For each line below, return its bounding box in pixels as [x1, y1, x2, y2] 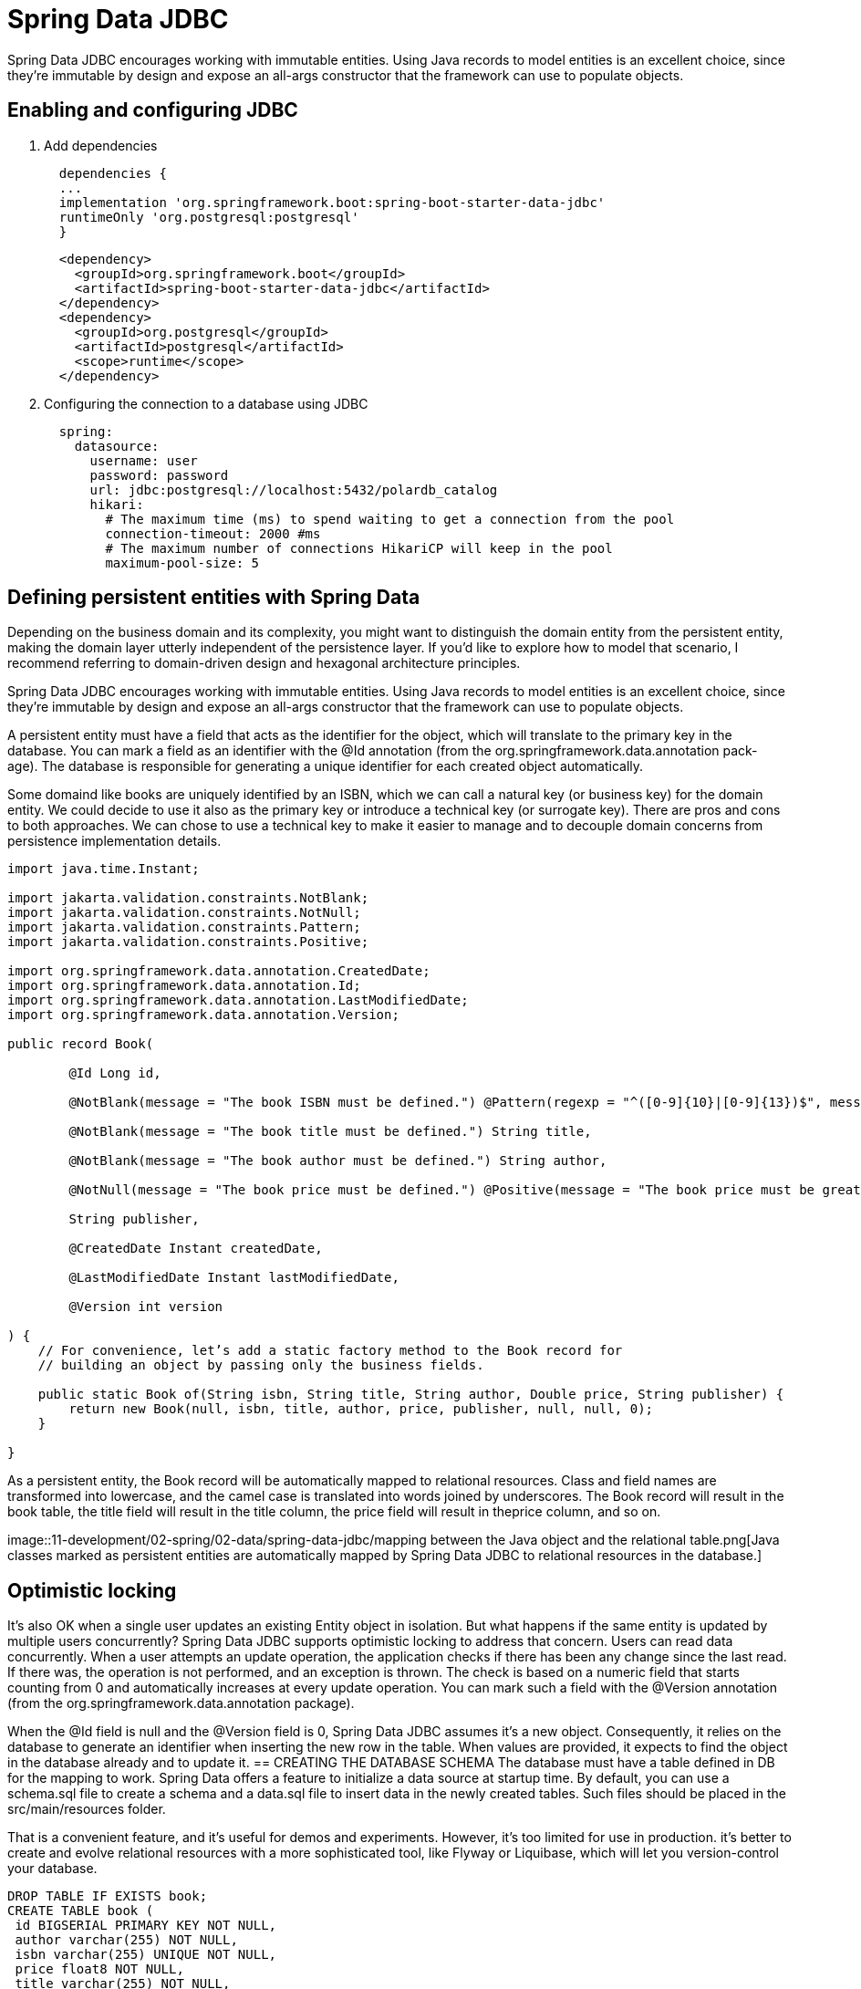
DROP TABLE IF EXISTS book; [7, 1889, 208, 1904]
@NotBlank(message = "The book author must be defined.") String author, [68, 1153, 607, 1169]
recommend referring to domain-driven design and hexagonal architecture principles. [7, 655, 521, 672]
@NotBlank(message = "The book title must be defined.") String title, [68, 1124, 592, 1140]
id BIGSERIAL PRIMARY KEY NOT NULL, [15, 1918, 277, 1933]
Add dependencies [44, 137, 158, 153]
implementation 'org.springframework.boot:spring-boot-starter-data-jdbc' [58, 194, 606, 210]
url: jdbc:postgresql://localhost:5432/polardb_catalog [89, 482, 498, 497]
